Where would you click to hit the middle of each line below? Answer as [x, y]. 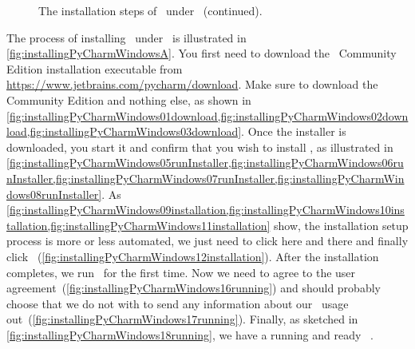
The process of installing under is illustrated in [126, 37]
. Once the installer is [294, 131]
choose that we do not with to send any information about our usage [178, 303]
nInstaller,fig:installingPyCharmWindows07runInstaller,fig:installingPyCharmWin [206, 178]
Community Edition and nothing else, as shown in [129, 99]
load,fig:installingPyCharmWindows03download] [124, 131]
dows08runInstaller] [54, 194]
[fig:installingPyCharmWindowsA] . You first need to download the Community [202, 53]
